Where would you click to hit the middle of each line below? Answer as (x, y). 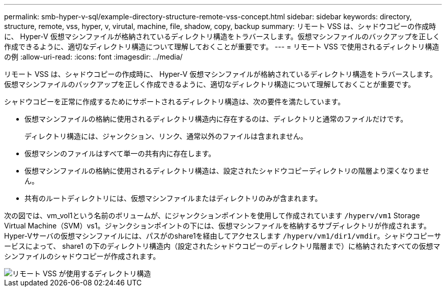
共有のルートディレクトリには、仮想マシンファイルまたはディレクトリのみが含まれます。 (173, 198)
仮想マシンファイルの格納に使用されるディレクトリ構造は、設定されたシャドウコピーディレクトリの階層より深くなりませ (227, 171)
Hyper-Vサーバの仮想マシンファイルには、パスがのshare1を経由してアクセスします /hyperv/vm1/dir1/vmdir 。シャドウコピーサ (223, 236)
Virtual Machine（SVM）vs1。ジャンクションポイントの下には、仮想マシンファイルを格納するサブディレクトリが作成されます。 (217, 226)
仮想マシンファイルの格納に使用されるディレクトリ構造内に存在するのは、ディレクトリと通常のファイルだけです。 (216, 119)
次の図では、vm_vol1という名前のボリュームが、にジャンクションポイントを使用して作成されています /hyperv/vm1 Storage (212, 215)
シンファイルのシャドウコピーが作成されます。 (82, 256)
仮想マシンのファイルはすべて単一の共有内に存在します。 (120, 153)
